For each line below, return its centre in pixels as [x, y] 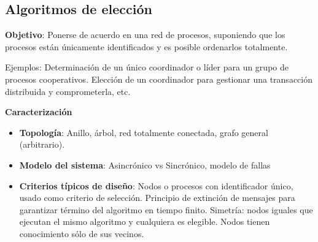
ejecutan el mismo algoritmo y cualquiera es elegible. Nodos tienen [145, 221]
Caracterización [39, 112]
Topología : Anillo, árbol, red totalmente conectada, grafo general [144, 132]
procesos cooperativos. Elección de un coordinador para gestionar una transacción [159, 79]
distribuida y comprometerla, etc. [68, 91]
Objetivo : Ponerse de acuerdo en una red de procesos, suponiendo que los [145, 35]
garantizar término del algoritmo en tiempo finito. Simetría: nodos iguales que [166, 209]
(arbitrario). [42, 144]
